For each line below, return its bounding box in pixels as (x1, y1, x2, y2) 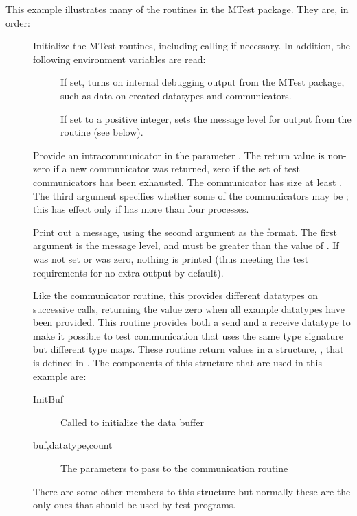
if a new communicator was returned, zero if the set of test (53, 161, 300, 176)
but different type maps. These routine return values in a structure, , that (33, 342, 344, 356)
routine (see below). (60, 125, 143, 139)
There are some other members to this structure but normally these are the (33, 484, 351, 498)
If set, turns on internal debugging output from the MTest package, (60, 75, 345, 89)
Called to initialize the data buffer (60, 414, 204, 429)
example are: (33, 368, 87, 383)
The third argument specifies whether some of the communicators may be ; (33, 188, 349, 202)
